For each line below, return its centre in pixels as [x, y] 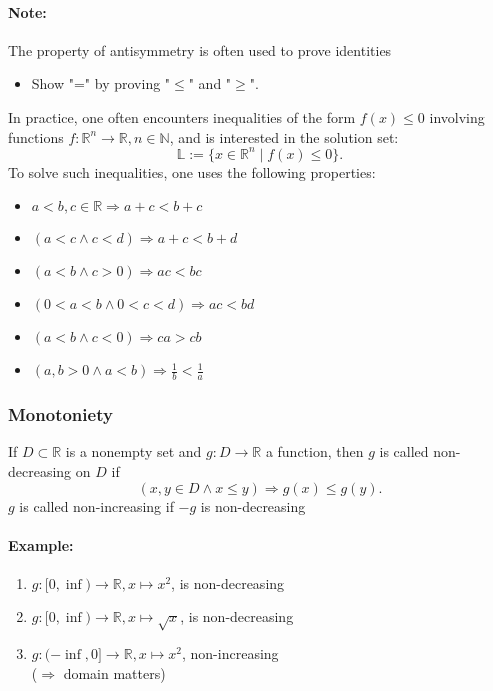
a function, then [314, 451]
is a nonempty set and [133, 451]
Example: [41, 544]
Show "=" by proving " [101, 83]
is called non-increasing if [96, 505]
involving [457, 116]
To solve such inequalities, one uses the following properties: [192, 171]
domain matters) [114, 672]
